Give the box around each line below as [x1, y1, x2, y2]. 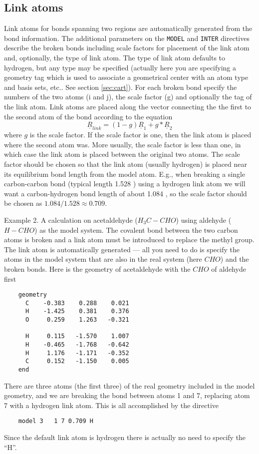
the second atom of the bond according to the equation [4, 111, 173, 121]
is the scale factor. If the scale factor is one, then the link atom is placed [29, 129, 252, 140]
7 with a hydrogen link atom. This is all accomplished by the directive [4, 400, 219, 410]
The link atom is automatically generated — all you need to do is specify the [4, 244, 240, 254]
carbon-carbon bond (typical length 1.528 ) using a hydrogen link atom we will [4, 178, 246, 189]
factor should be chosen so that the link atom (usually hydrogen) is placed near [4, 159, 248, 169]
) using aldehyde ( [176, 214, 232, 225]
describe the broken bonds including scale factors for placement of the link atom [4, 42, 250, 53]
